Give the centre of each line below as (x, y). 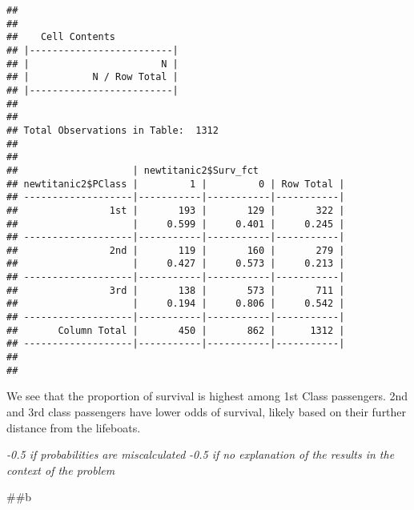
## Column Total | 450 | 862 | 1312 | (176, 330)
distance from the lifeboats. (74, 427)
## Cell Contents (61, 37)
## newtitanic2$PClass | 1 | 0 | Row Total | (176, 184)
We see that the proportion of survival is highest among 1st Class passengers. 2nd (207, 396)
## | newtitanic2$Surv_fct (133, 170)
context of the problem (61, 470)
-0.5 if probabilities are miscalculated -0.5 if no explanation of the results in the (201, 454)
